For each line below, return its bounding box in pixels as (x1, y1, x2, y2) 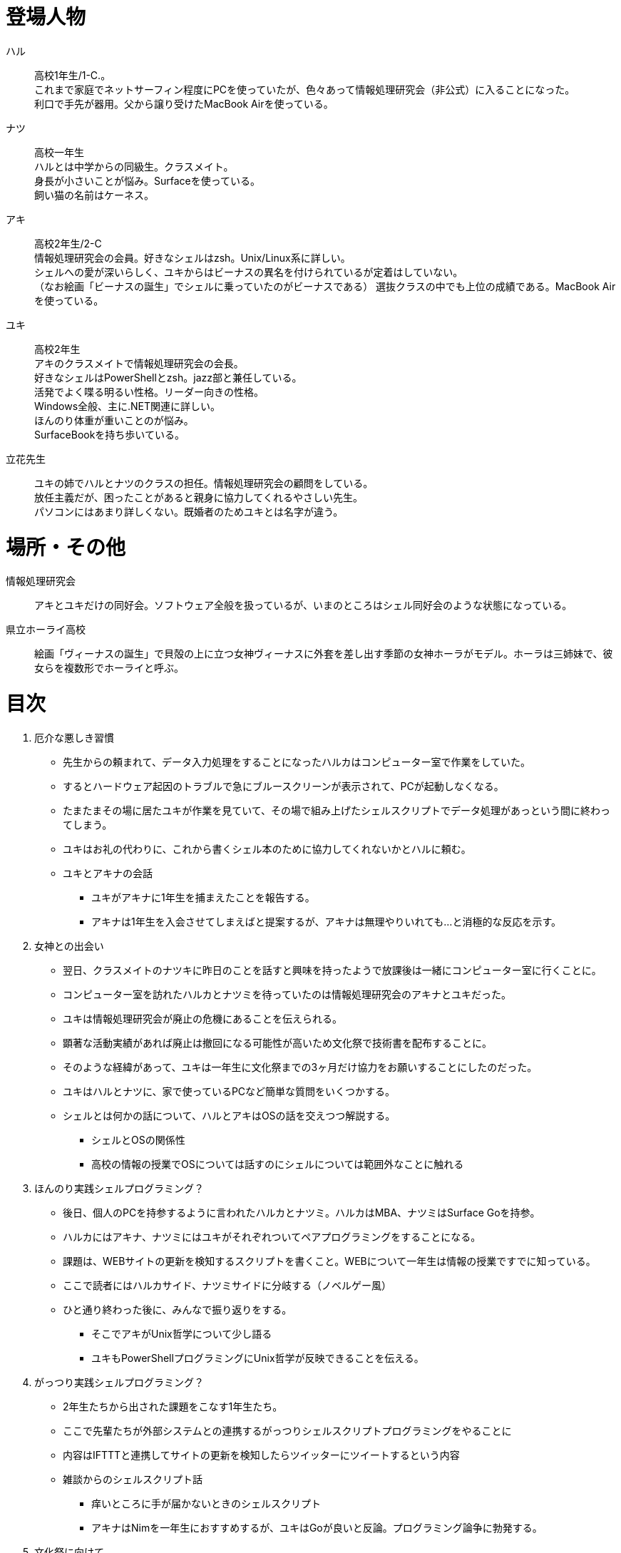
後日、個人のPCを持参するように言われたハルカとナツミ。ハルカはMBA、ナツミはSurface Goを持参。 (63, 1206, 540, 1219)
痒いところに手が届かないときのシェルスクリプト (91, 1497, 321, 1510)
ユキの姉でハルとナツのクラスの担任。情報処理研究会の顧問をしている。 (34, 476, 374, 489)
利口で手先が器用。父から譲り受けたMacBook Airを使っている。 (34, 97, 334, 110)
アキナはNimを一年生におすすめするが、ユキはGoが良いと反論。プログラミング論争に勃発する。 (91, 1521, 543, 1534)
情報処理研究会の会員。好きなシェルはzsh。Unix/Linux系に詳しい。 (34, 251, 351, 264)
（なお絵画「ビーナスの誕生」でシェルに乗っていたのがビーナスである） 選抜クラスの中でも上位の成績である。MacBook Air (34, 280, 616, 292)
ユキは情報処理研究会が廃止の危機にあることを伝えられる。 (63, 1012, 342, 1025)
